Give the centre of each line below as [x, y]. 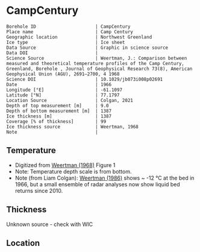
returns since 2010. [39, 191]
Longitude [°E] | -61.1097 [64, 90]
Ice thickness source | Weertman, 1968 [72, 127]
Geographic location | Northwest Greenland [79, 37]
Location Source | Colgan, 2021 [70, 100]
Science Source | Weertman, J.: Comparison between [97, 58]
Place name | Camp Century [70, 32]
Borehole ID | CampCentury [68, 27]
